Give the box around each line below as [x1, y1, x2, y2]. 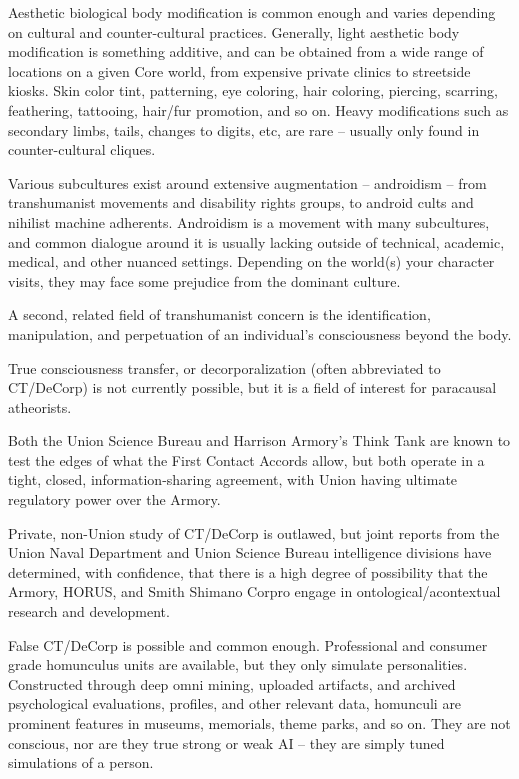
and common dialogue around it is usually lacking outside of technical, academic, [8, 231, 505, 252]
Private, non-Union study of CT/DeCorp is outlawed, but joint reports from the [8, 522, 500, 543]
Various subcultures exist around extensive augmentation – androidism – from [8, 172, 487, 193]
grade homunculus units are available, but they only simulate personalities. [8, 654, 468, 675]
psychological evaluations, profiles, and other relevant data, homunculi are [8, 693, 462, 714]
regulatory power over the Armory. [8, 489, 221, 510]
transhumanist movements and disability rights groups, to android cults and [8, 192, 474, 213]
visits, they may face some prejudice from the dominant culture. [8, 270, 401, 291]
